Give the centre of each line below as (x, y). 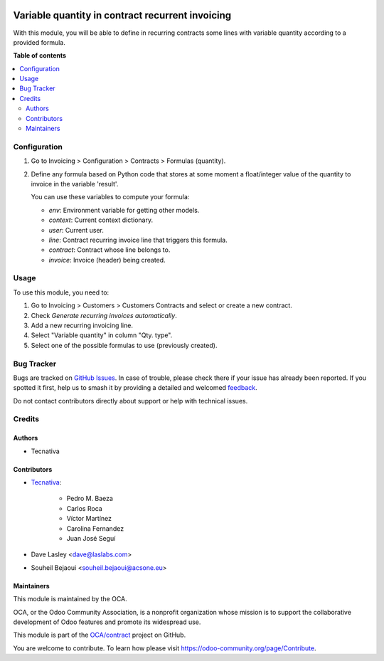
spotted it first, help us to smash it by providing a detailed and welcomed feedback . (135, 388)
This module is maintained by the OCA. (70, 599)
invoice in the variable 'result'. (75, 184)
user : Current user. (76, 230)
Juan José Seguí (91, 538)
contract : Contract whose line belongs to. (110, 250)
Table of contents (40, 55)
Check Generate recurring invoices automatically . (104, 315)
